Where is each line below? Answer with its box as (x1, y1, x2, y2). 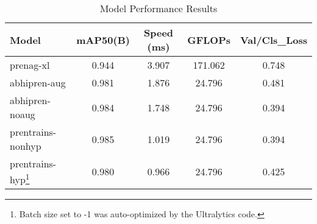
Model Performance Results (99, 1, 218, 15)
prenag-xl (10, 58, 50, 72)
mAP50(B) (76, 32, 130, 47)
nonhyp (10, 139, 41, 153)
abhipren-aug (10, 75, 66, 89)
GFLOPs (187, 32, 230, 47)
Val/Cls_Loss (240, 32, 307, 47)
